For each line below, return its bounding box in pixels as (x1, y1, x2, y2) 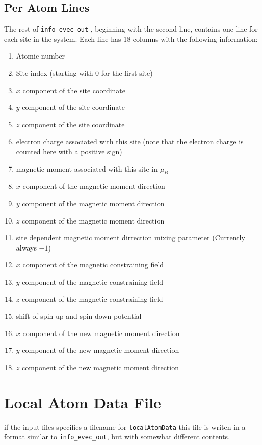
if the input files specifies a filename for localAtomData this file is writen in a (4, 421, 246, 432)
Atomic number (16, 50, 65, 61)
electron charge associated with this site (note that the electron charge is (16, 136, 244, 147)
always (16, 242, 37, 253)
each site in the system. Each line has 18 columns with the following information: (4, 33, 258, 44)
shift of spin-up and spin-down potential (16, 311, 142, 321)
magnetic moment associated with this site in (16, 163, 158, 174)
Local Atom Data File (4, 392, 161, 412)
